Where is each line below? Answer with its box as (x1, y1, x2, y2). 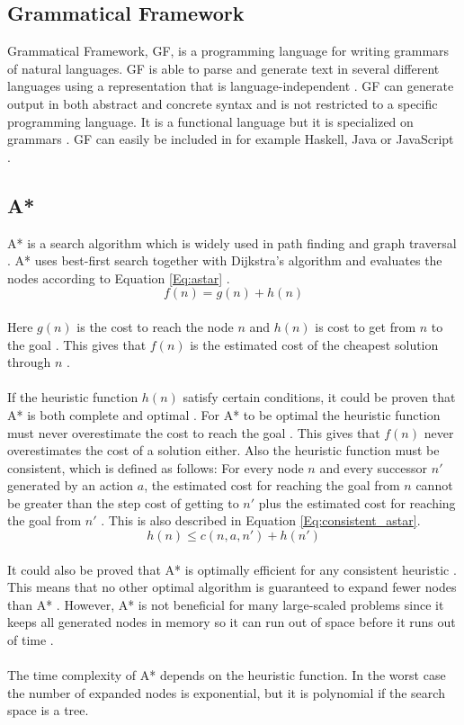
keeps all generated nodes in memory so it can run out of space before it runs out (7, 613, 456, 631)
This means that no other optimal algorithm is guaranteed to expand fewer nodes (7, 577, 457, 596)
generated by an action (7, 476, 134, 495)
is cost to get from (315, 317, 416, 336)
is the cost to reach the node (76, 317, 234, 336)
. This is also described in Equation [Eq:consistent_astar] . (101, 511, 421, 530)
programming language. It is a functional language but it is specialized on (7, 112, 414, 130)
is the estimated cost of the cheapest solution (190, 335, 439, 354)
